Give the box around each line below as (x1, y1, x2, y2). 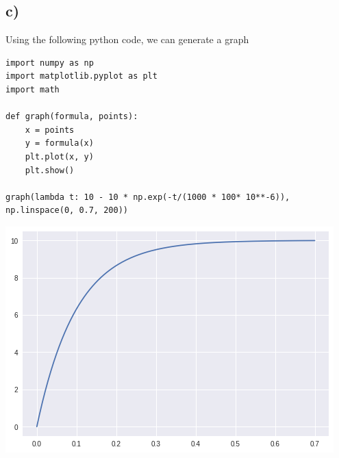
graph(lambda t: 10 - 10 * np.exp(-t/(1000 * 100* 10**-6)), (5, 192, 290, 202)
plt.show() (25, 165, 75, 175)
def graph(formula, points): (5, 112, 138, 122)
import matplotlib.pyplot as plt (5, 71, 158, 81)
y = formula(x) (25, 138, 94, 149)
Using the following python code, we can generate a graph (5, 32, 249, 47)
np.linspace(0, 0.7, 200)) (5, 205, 128, 216)
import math (5, 84, 60, 94)
